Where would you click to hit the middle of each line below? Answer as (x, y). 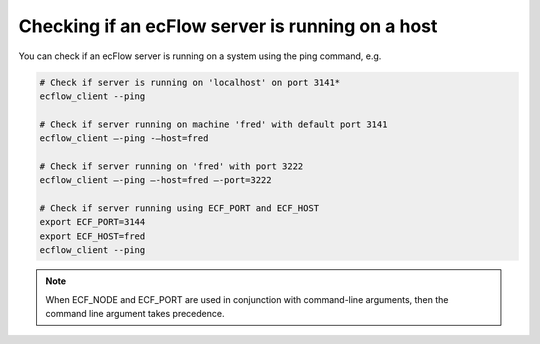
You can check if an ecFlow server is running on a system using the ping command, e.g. (200, 56)
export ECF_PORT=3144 (92, 222)
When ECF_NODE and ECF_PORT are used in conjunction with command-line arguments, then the (247, 299)
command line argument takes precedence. (135, 313)
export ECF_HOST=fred (92, 236)
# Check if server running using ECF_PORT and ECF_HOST (179, 208)
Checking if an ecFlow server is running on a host (228, 26)
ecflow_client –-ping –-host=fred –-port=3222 (155, 180)
